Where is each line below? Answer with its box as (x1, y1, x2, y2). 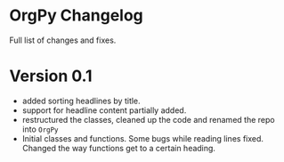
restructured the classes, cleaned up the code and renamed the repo (21, 114, 275, 125)
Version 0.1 (9, 66, 93, 86)
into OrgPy (21, 124, 60, 134)
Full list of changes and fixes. (9, 35, 117, 45)
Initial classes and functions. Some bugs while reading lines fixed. (21, 133, 264, 143)
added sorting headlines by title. (21, 95, 141, 106)
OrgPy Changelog (9, 5, 144, 26)
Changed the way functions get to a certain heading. (21, 142, 216, 153)
